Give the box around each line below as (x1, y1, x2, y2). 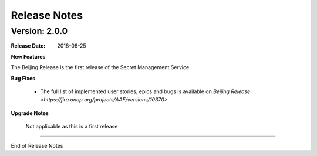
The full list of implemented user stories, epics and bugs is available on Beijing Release (40, 88, 251, 95)
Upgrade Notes (11, 109, 49, 117)
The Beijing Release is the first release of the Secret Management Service (11, 64, 190, 71)
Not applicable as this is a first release (25, 123, 118, 130)
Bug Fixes (11, 74, 36, 82)
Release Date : (11, 42, 46, 49)
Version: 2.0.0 (11, 26, 68, 36)
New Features (11, 53, 46, 60)
